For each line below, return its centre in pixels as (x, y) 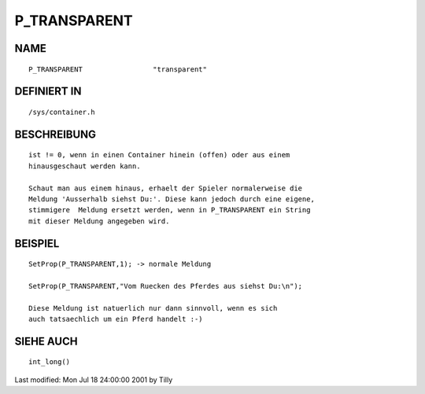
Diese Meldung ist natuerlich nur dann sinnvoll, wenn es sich (153, 308)
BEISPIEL (37, 243)
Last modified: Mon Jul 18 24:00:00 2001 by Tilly (94, 379)
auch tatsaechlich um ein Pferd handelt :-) (116, 319)
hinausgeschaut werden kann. (85, 166)
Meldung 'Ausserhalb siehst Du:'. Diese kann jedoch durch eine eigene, (172, 199)
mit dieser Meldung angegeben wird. (99, 221)
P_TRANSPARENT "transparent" (118, 69)
